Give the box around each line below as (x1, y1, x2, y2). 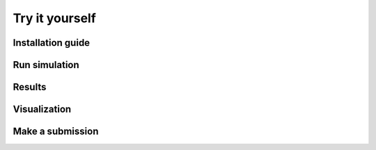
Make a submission (13, 126, 99, 137)
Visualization (13, 103, 72, 115)
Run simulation (13, 59, 79, 71)
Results (13, 81, 47, 93)
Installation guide (13, 37, 91, 49)
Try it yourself (13, 10, 97, 26)
